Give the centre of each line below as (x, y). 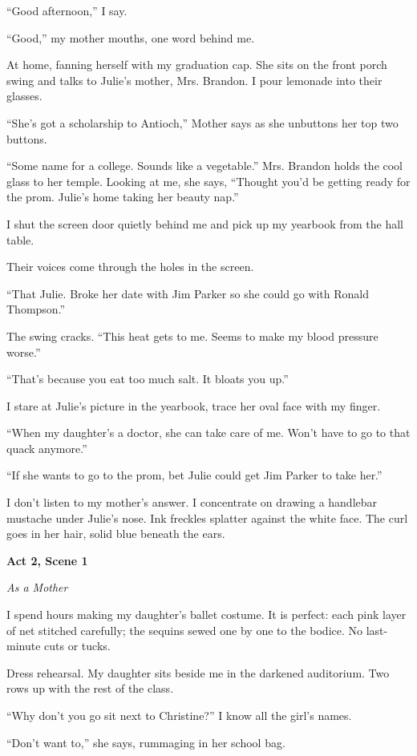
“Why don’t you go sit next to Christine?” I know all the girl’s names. (179, 715)
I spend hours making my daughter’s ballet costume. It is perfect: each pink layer (206, 615)
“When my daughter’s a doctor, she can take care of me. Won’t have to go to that (208, 433)
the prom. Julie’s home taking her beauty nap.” (123, 197)
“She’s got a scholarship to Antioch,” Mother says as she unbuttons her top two (202, 122)
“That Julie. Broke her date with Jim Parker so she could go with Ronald (188, 293)
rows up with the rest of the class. (90, 688)
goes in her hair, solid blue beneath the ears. (116, 534)
